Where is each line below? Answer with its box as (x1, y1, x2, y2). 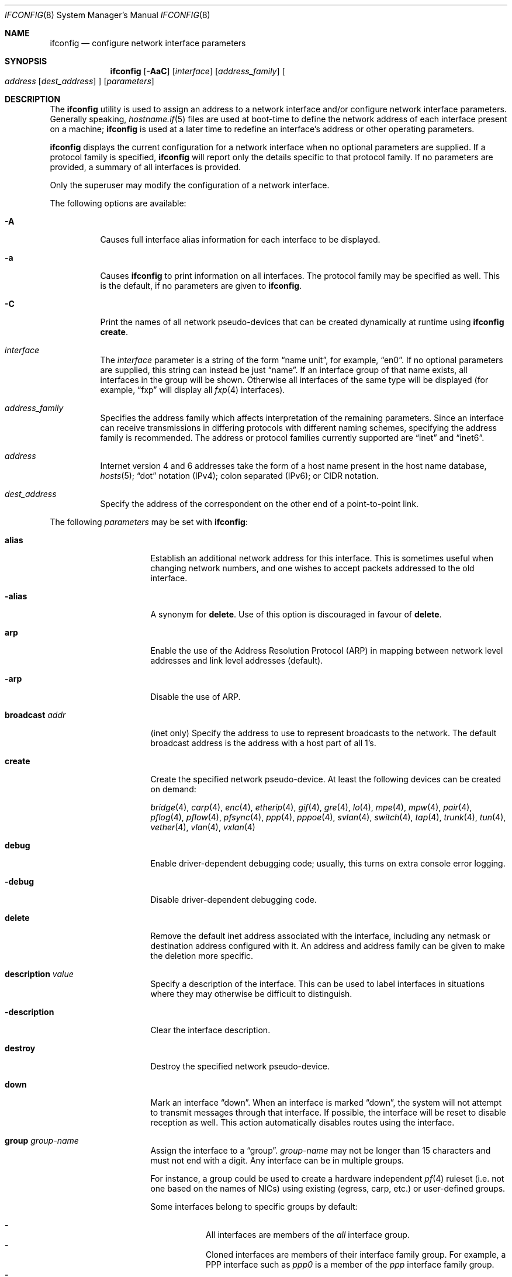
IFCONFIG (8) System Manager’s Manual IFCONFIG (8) (5, 10, 210, 20)
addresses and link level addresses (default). (150, 655, 323, 665)
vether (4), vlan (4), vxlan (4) (150, 822, 255, 832)
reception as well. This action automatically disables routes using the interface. (150, 1117, 455, 1127)
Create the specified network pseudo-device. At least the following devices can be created (150, 774, 501, 784)
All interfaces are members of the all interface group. (206, 1230, 410, 1240)
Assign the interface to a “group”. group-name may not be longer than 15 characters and (150, 1145, 491, 1155)
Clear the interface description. (150, 1025, 271, 1035)
